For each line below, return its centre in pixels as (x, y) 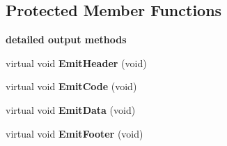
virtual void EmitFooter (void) (75, 133)
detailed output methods (66, 39)
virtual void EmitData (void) (71, 109)
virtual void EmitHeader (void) (76, 63)
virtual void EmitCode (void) (71, 86)
